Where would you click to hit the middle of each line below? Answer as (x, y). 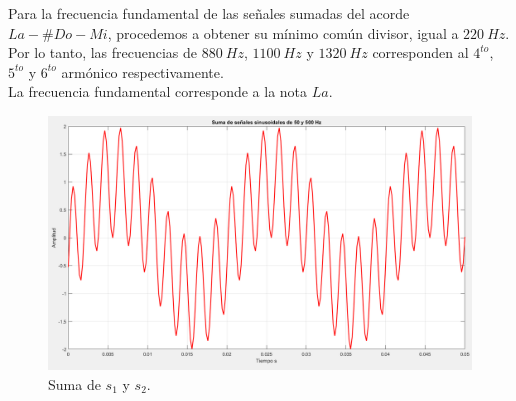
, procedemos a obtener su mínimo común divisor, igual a (283, 32)
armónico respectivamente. (142, 71)
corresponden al (420, 52)
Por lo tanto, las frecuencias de (103, 52)
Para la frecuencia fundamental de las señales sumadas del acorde (209, 13)
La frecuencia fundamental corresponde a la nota (158, 91)
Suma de (74, 383)
